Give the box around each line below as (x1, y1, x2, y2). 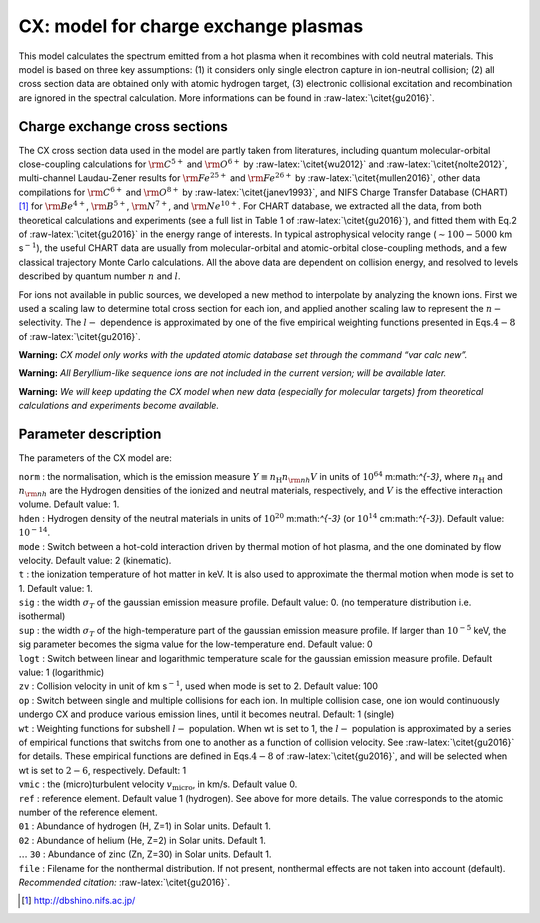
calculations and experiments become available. (18, 400, 220, 412)
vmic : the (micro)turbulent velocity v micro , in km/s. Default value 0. (18, 778, 298, 792)
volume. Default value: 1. (18, 498, 120, 510)
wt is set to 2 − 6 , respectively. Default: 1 (18, 764, 187, 776)
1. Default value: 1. (18, 582, 94, 594)
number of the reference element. (18, 806, 158, 818)
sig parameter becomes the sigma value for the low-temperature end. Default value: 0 (18, 638, 374, 650)
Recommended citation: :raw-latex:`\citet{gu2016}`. (18, 876, 230, 888)
